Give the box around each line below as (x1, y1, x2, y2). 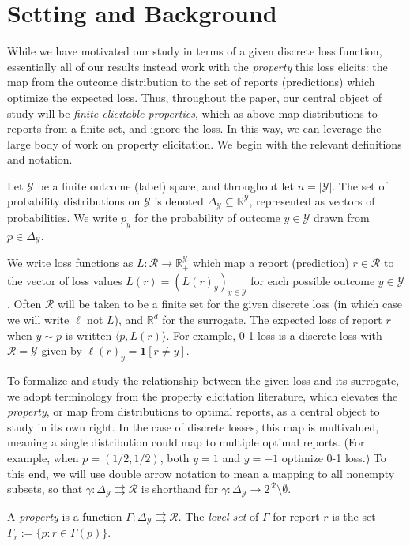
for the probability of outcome (134, 209, 280, 225)
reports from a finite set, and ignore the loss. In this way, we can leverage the (7, 120, 382, 137)
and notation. (7, 151, 73, 168)
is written (65, 326, 112, 343)
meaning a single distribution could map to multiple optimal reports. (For (7, 434, 365, 450)
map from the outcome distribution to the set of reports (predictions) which (7, 73, 375, 90)
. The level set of (178, 507, 259, 524)
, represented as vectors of (249, 193, 375, 209)
